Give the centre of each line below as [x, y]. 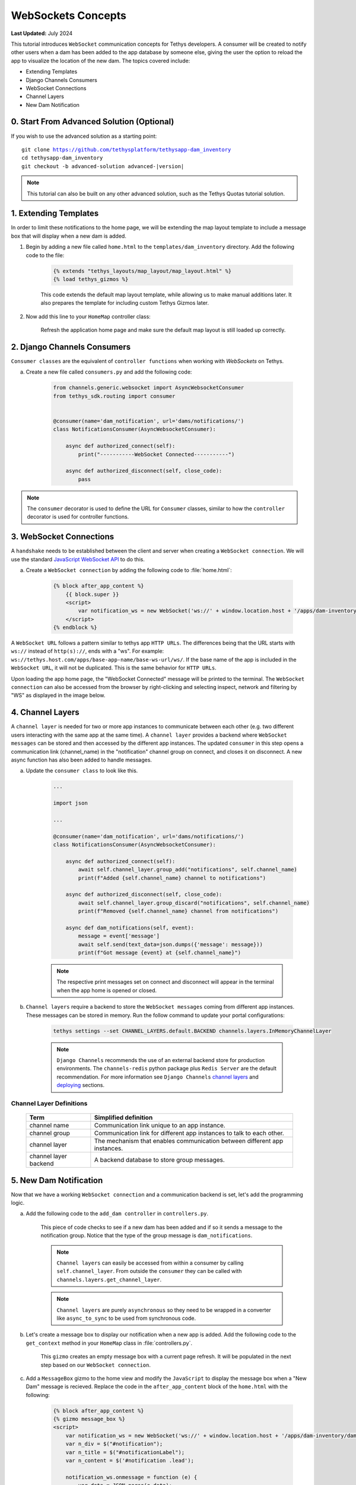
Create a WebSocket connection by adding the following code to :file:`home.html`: [129, 570]
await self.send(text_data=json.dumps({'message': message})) [171, 944]
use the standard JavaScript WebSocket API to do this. [78, 559]
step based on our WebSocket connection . [96, 1365]
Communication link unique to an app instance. [160, 1126]
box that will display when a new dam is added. [69, 236]
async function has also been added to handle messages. [82, 760]
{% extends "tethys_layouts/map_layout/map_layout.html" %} [142, 271]
